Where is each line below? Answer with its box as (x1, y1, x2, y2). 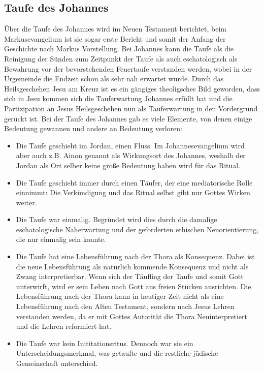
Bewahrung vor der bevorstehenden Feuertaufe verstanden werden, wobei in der (4, 63, 252, 74)
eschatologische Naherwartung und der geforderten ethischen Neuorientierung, (16, 224, 259, 234)
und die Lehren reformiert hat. (16, 321, 112, 331)
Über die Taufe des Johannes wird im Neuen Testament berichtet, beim (4, 23, 227, 34)
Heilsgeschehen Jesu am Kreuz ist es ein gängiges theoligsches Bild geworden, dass (4, 83, 260, 94)
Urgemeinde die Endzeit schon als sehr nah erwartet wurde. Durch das (4, 73, 224, 84)
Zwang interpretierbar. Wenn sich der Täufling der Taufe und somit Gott (16, 271, 244, 282)
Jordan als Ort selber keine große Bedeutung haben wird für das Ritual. (16, 160, 241, 170)
